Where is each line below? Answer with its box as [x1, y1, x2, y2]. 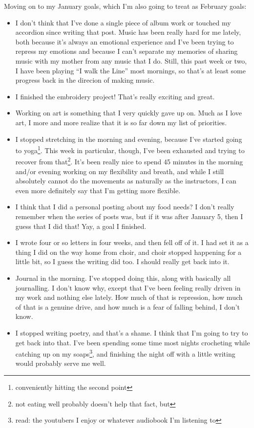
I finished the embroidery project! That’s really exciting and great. [15, 91, 215, 101]
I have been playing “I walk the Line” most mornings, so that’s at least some [15, 65, 246, 75]
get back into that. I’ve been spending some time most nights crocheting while [15, 337, 250, 347]
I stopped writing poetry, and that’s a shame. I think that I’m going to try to [15, 327, 248, 338]
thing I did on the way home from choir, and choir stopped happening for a [15, 247, 242, 257]
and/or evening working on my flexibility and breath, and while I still [15, 166, 224, 176]
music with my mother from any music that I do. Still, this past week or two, [15, 55, 247, 66]
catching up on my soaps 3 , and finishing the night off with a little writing [15, 347, 235, 359]
